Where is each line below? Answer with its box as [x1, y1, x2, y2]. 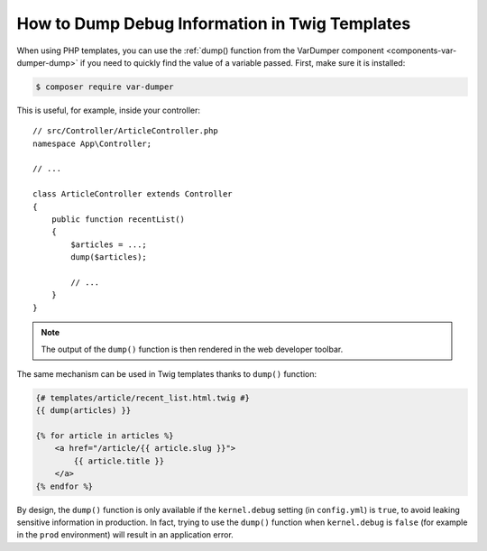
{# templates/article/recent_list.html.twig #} [35, 392, 250, 403]
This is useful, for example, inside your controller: [16, 105, 201, 115]
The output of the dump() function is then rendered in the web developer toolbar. [41, 344, 344, 354]
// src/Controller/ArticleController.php [32, 126, 218, 136]
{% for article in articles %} [35, 431, 175, 441]
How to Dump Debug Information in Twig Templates [16, 14, 411, 33]
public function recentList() [51, 215, 185, 225]
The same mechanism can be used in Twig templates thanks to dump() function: [16, 368, 317, 379]
